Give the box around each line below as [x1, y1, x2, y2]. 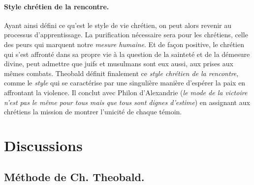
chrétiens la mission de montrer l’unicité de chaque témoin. [4, 106, 182, 117]
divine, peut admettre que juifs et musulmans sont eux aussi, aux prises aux [4, 58, 233, 69]
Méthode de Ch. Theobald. [4, 169, 145, 184]
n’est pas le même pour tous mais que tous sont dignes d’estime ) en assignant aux [4, 97, 250, 107]
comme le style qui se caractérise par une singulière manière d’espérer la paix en [4, 78, 246, 88]
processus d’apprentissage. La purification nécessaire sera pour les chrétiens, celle [4, 29, 248, 40]
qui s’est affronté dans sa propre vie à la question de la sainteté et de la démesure [4, 49, 250, 59]
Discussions [4, 135, 83, 155]
